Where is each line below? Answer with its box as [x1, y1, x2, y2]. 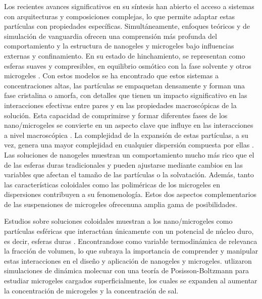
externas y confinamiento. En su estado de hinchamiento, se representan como [4, 50, 245, 61]
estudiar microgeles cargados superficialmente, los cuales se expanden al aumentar [4, 275, 257, 286]
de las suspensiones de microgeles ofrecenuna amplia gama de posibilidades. [4, 198, 237, 209]
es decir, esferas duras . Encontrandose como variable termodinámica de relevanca [4, 235, 257, 246]
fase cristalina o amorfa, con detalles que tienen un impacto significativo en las [4, 90, 247, 101]
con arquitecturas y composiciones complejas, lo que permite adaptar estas [4, 11, 235, 21]
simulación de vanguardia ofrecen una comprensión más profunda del [4, 30, 217, 41]
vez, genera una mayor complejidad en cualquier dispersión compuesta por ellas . [4, 139, 254, 150]
